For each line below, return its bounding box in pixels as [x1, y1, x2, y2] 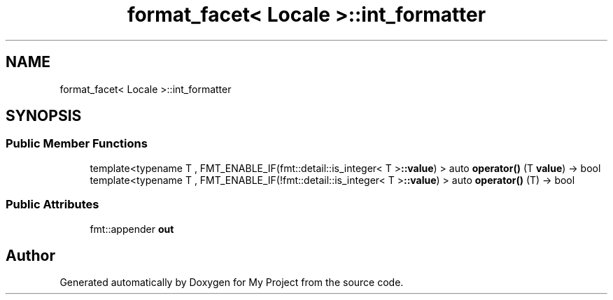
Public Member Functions [6, 136, 148, 151]
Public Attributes [6, 197, 99, 212]
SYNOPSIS [6, 107, 82, 125]
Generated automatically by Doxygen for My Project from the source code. [59, 276, 404, 289]
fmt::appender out [90, 222, 174, 235]
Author [6, 246, 55, 264]
